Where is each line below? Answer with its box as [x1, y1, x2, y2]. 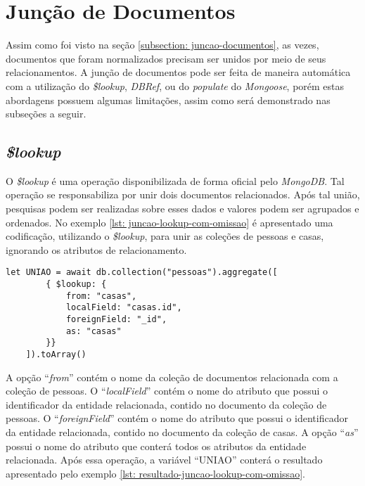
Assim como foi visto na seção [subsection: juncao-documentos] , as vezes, [6, 37, 319, 52]
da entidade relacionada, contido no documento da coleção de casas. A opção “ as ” [6, 425, 359, 440]
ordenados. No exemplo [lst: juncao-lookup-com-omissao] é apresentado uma [6, 215, 333, 229]
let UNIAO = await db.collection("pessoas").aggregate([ [6, 267, 278, 278]
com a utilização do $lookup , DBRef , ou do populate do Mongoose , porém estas [6, 78, 345, 93]
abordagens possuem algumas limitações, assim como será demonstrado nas [6, 92, 331, 107]
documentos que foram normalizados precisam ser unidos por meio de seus [6, 51, 326, 65]
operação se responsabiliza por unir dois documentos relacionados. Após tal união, [6, 187, 360, 202]
